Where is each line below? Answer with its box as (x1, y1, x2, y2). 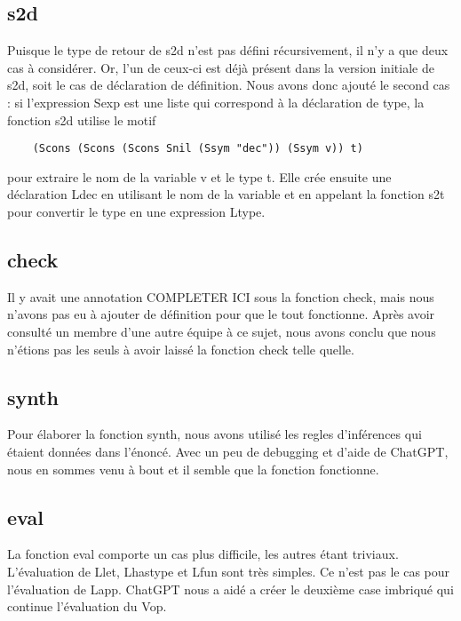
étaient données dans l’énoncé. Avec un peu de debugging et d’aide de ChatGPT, (7, 442, 449, 460)
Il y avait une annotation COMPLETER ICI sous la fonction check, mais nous (7, 287, 434, 306)
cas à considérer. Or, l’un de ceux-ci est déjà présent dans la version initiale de (7, 58, 434, 76)
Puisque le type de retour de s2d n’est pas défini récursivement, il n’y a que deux (7, 41, 449, 60)
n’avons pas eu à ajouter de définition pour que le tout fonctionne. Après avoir (7, 305, 435, 323)
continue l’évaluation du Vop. (7, 597, 167, 616)
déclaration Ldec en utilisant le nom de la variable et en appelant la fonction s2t (7, 185, 445, 203)
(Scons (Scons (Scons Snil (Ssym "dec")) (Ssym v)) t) (32, 142, 363, 155)
